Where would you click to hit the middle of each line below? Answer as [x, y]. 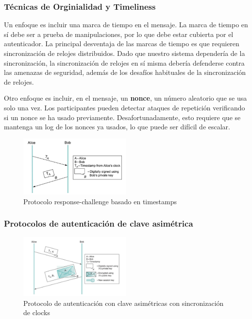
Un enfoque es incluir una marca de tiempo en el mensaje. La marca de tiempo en [126, 25]
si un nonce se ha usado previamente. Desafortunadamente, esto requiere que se [122, 117]
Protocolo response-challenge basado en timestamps [100, 202]
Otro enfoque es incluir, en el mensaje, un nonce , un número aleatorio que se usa [126, 98]
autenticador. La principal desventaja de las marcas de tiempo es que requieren [122, 44]
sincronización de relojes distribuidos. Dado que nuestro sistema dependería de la [125, 53]
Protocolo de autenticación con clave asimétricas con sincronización [124, 303]
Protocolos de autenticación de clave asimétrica [99, 223]
